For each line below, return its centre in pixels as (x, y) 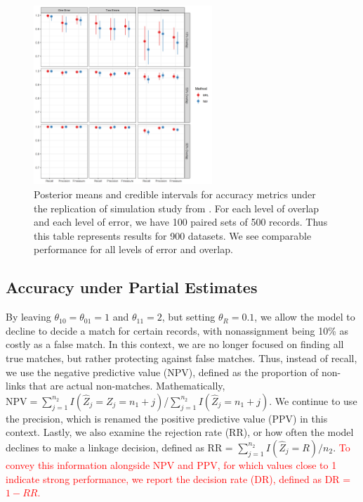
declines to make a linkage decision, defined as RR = (119, 447)
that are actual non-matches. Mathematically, (127, 386)
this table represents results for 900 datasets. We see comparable (173, 235)
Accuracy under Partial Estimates (132, 287)
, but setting (189, 317)
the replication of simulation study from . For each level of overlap (177, 208)
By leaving (28, 317)
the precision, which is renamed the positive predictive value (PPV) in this (167, 418)
